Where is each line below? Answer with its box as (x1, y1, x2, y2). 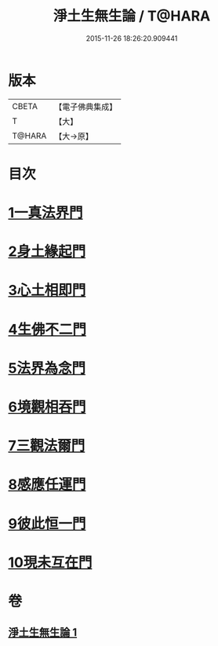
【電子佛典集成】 (54, 101, 118, 112)
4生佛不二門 (8, 320, 86, 338)
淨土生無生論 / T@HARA (53, 7, 211, 25)
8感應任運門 (8, 476, 86, 494)
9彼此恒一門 (8, 515, 86, 532)
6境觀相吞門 (8, 398, 86, 416)
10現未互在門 (8, 553, 93, 571)
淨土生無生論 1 (8, 626, 78, 640)
